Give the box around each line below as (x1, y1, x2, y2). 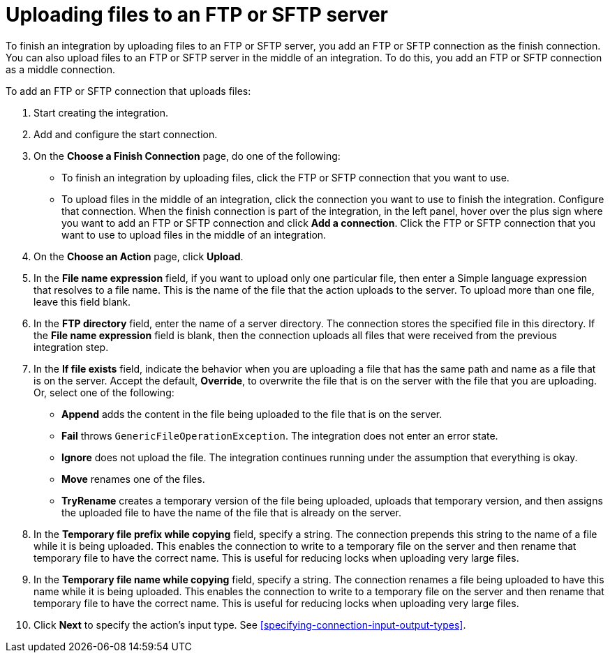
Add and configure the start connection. (34, 128, 218, 140)
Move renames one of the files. (61, 472, 205, 485)
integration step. (34, 341, 109, 353)
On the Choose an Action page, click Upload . (34, 250, 244, 262)
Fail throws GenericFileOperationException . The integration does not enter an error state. (61, 429, 498, 442)
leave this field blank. (34, 295, 131, 308)
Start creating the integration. (34, 106, 169, 119)
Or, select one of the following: (34, 386, 174, 398)
